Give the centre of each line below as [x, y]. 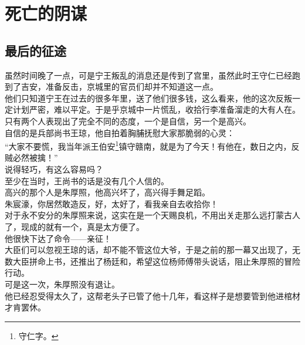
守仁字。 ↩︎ [38, 335]
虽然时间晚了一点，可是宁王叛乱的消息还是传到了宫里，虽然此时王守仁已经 [148, 75]
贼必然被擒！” [31, 158]
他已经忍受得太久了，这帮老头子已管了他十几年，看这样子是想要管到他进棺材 [152, 295]
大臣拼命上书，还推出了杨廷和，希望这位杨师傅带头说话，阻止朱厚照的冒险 [156, 261]
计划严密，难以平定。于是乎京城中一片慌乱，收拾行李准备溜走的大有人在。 [156, 109]
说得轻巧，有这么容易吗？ [54, 169]
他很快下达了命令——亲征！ [58, 238]
